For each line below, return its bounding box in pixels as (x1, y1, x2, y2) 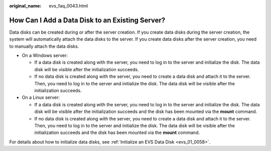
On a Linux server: (22, 94, 60, 100)
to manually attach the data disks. (9, 43, 79, 49)
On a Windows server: (22, 53, 68, 59)
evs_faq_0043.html (49, 3, 88, 9)
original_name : (9, 3, 42, 9)
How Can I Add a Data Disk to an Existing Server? (9, 16, 166, 25)
